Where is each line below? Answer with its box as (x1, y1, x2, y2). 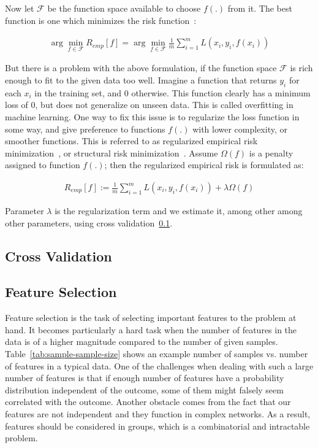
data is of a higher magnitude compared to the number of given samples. (5, 335, 278, 348)
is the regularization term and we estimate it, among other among (55, 204, 303, 217)
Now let (5, 2, 34, 14)
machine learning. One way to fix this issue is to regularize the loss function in (5, 110, 300, 123)
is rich (290, 61, 313, 74)
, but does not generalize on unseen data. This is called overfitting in (35, 98, 293, 111)
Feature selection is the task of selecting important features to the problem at (5, 311, 297, 324)
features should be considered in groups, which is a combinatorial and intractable (5, 419, 310, 432)
